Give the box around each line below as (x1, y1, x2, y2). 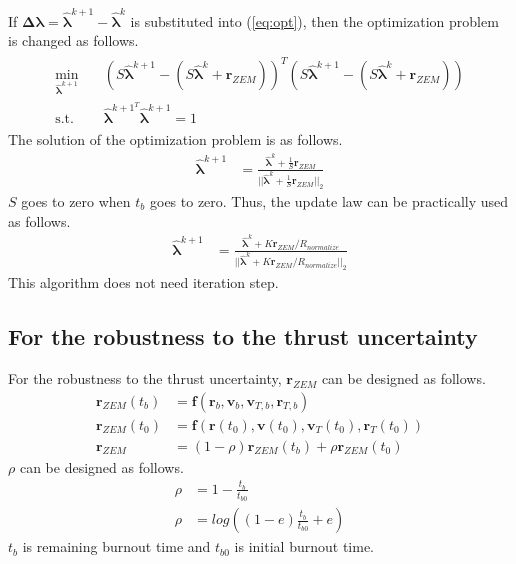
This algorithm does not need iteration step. (8, 272, 279, 293)
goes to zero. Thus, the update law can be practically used (150, 191, 509, 212)
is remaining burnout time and (22, 536, 211, 557)
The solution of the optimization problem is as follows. (8, 129, 343, 150)
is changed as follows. (8, 30, 139, 51)
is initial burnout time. (234, 536, 374, 557)
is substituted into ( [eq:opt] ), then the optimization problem (130, 10, 499, 31)
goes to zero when (21, 191, 131, 212)
